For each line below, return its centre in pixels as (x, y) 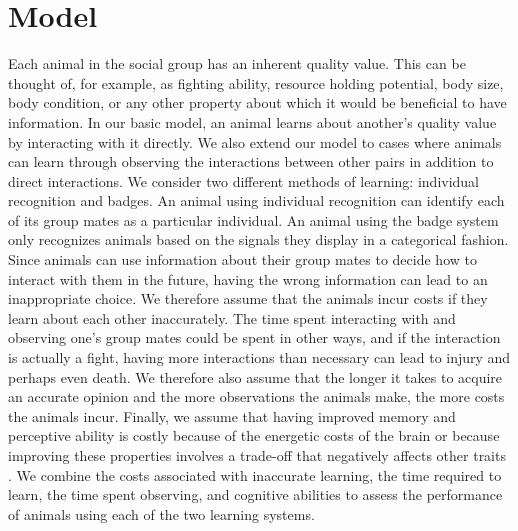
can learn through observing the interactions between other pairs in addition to (251, 161)
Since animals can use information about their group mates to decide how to (242, 259)
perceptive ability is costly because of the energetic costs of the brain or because (254, 435)
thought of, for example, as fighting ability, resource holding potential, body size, (256, 82)
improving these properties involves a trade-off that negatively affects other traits (257, 455)
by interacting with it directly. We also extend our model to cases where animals (255, 141)
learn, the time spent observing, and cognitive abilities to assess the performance (255, 494)
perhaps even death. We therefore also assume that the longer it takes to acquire (255, 376)
